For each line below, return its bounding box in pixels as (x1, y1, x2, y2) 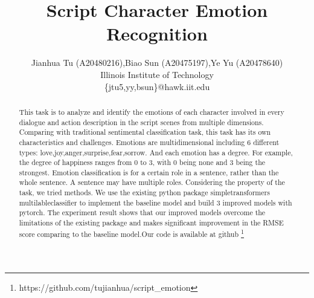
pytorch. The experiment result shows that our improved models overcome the (19, 207, 266, 218)
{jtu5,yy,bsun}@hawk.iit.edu (104, 80, 210, 92)
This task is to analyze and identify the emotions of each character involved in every (19, 106, 284, 117)
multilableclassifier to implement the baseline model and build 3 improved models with (19, 197, 292, 207)
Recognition (106, 21, 208, 46)
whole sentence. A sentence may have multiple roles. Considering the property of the (19, 177, 285, 187)
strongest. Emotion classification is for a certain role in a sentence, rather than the (19, 167, 279, 177)
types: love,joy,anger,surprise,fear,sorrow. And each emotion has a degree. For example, (19, 147, 293, 157)
